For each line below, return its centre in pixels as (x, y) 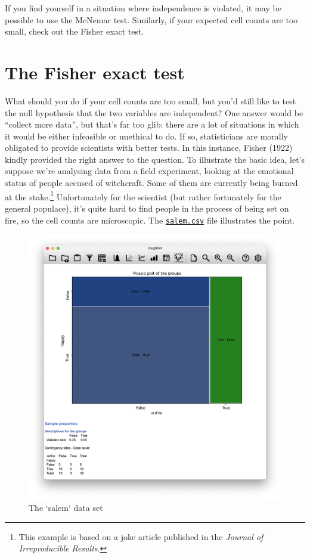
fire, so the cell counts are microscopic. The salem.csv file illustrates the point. (150, 220)
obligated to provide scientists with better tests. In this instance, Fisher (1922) (149, 148)
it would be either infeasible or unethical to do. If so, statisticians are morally (146, 136)
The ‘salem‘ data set (66, 508)
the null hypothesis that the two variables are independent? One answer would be (154, 112)
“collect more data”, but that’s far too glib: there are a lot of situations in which (152, 124)
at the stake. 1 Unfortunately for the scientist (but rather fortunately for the (143, 196)
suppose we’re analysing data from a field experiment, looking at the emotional (149, 171)
